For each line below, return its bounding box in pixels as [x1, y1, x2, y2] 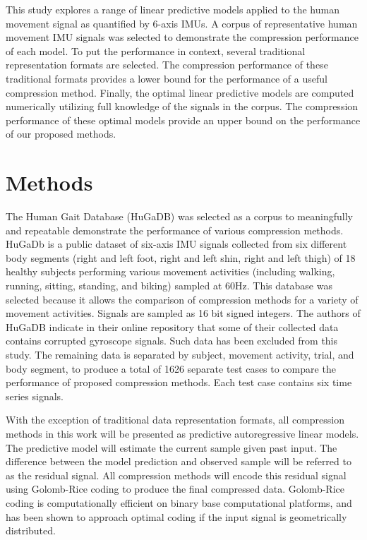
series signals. [6, 388, 64, 403]
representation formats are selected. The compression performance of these [6, 57, 328, 72]
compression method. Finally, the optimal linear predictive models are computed [6, 85, 354, 100]
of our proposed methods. [6, 126, 116, 141]
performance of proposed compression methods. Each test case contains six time [6, 375, 352, 390]
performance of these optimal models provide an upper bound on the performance [6, 112, 361, 127]
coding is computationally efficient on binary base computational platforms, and [6, 495, 352, 510]
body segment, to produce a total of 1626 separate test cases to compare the [6, 361, 336, 376]
